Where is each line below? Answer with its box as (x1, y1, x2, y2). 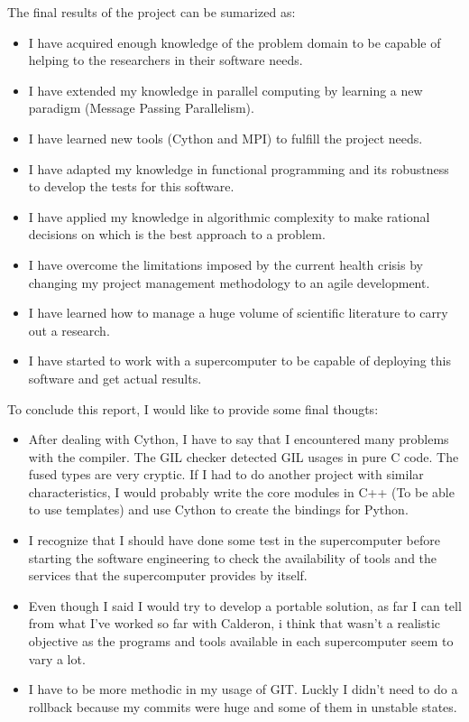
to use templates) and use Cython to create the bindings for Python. (28, 500, 409, 519)
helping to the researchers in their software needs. (28, 51, 303, 69)
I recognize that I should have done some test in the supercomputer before (28, 531, 440, 550)
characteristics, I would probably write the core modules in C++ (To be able (28, 482, 455, 501)
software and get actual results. (28, 368, 202, 387)
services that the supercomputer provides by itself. (28, 566, 308, 585)
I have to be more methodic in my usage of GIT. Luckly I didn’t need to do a (28, 680, 458, 699)
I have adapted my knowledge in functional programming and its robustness (28, 159, 449, 178)
